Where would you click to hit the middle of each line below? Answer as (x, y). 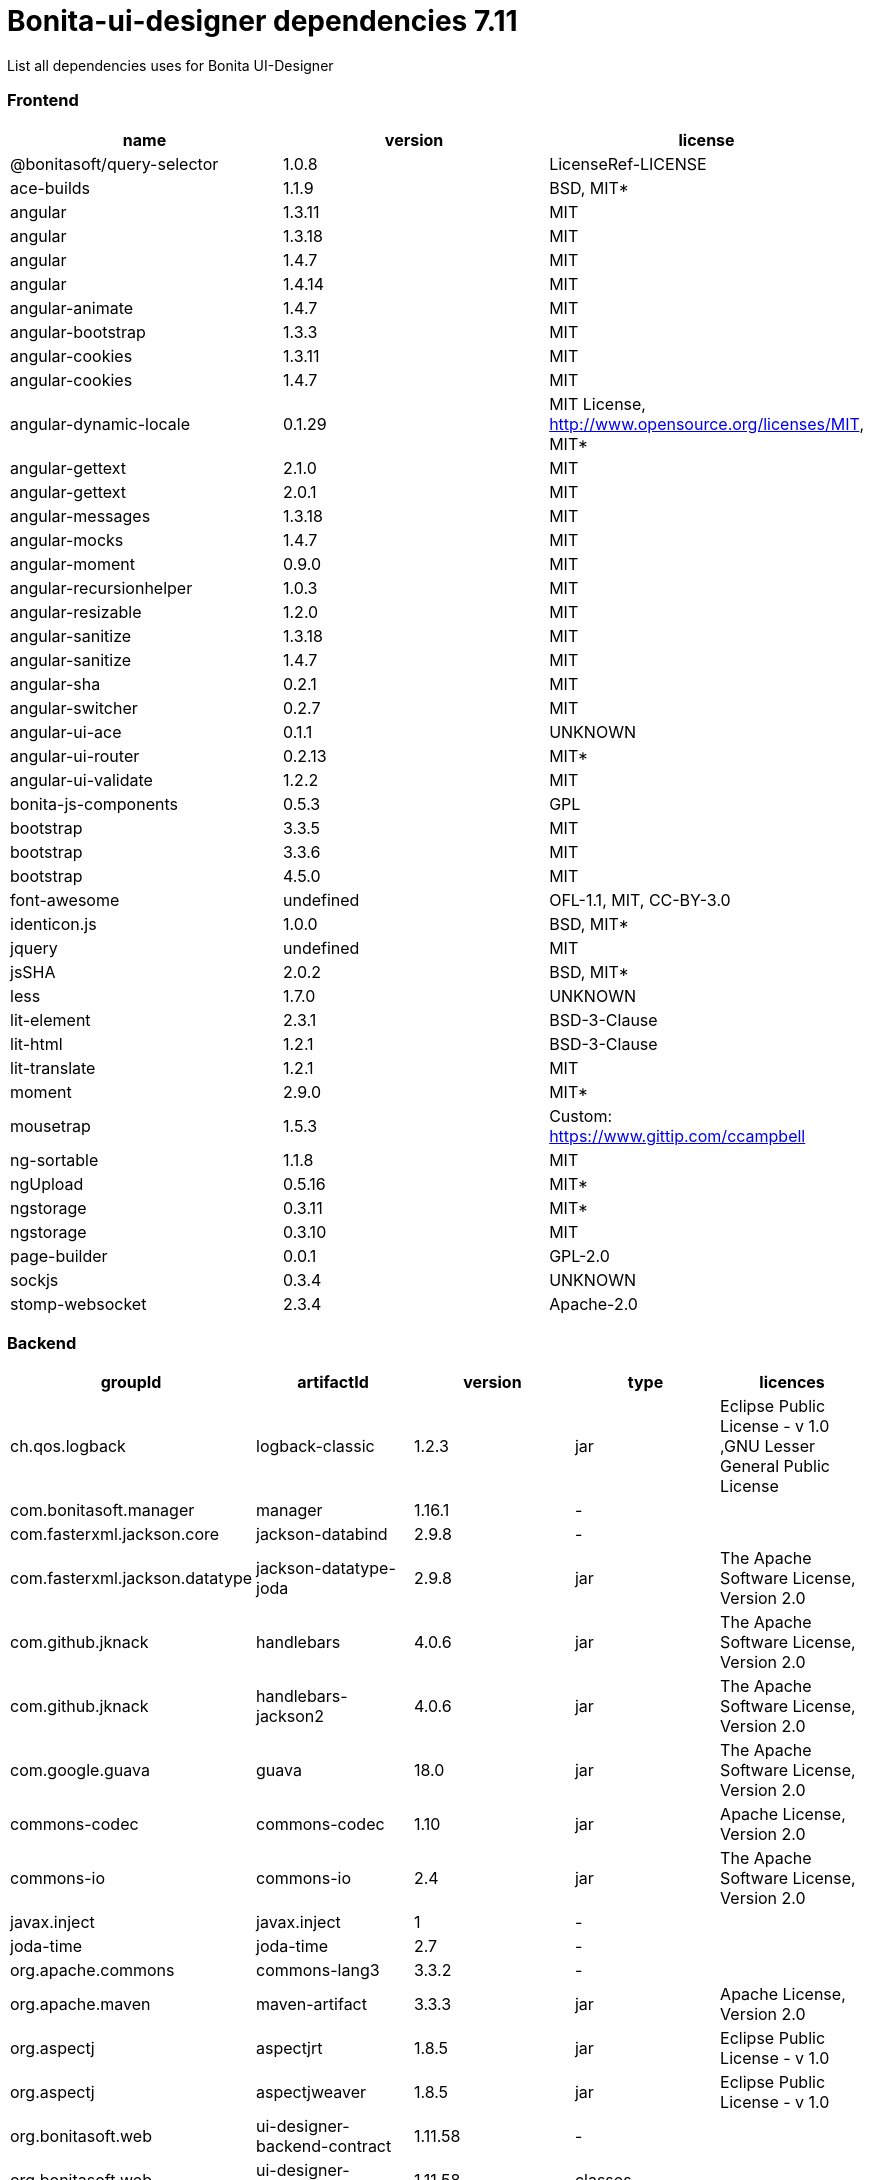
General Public (775, 1466)
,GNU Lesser (768, 1446)
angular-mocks (67, 539)
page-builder (59, 1255)
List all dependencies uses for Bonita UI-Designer (170, 65)
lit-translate (53, 1067)
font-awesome (65, 899)
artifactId (333, 1382)
